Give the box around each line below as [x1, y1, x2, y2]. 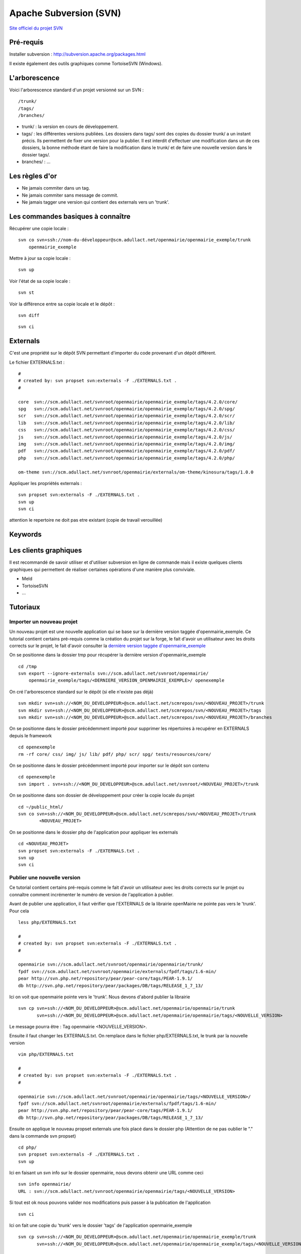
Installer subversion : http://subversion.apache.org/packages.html [9, 51, 145, 57]
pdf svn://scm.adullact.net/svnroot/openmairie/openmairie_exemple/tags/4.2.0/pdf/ [18, 448, 235, 454]
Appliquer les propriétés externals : [9, 480, 82, 486]
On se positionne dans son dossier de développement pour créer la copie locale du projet [9, 793, 195, 799]
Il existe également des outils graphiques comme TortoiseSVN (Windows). [9, 60, 163, 66]
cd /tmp [18, 664, 37, 669]
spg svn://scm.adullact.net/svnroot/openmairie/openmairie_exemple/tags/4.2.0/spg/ [18, 406, 235, 412]
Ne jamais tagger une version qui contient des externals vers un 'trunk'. [22, 199, 170, 205]
